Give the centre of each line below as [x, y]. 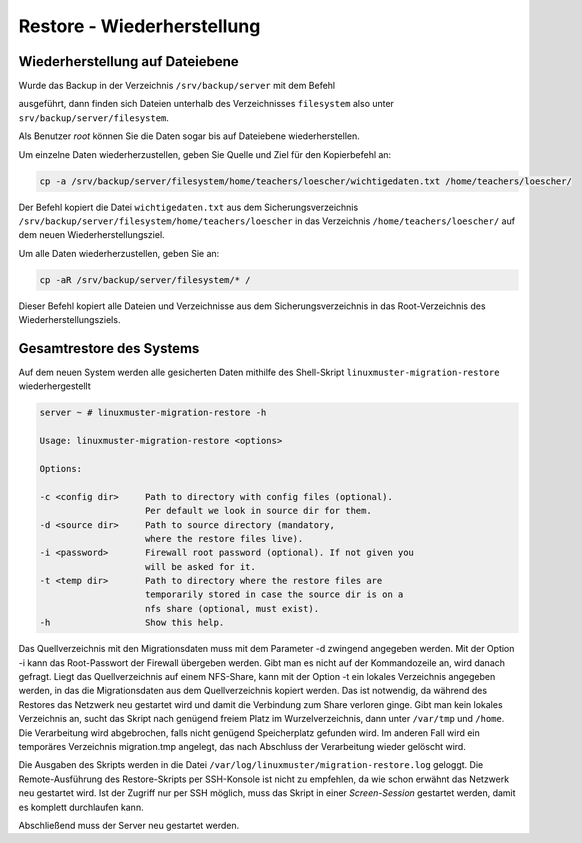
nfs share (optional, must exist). [232, 608]
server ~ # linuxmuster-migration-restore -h [153, 413]
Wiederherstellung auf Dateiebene [128, 61]
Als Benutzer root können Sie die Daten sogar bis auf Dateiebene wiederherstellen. [189, 136]
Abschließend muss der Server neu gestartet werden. [129, 825]
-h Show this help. [132, 623]
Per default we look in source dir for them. [258, 511]
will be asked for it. [201, 566]
